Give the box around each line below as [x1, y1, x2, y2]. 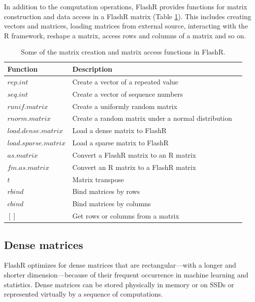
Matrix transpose [72, 174, 124, 184]
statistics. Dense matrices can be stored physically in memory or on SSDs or [4, 279, 234, 289]
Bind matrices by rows [72, 186, 140, 196]
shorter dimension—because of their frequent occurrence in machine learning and [4, 269, 249, 279]
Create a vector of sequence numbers [72, 88, 183, 99]
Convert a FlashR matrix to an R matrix [72, 149, 196, 160]
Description [72, 63, 112, 74]
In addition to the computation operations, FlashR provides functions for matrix [4, 1, 248, 11]
